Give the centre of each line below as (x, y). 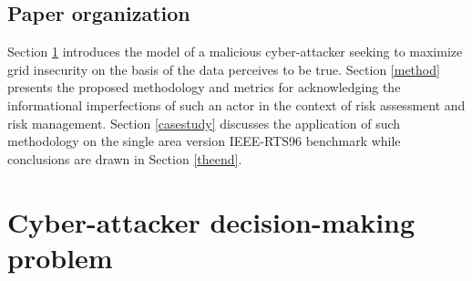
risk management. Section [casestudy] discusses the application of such (204, 123)
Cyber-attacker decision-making (211, 221)
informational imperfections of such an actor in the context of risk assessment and (236, 104)
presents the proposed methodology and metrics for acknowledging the (204, 87)
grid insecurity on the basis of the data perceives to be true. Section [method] (224, 69)
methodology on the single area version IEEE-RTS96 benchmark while (204, 141)
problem (60, 257)
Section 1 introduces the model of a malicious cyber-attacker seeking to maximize (235, 52)
